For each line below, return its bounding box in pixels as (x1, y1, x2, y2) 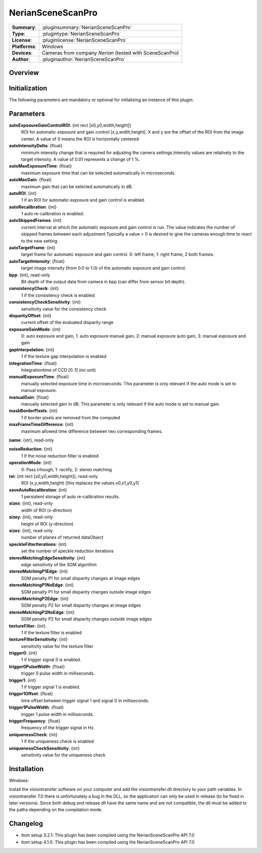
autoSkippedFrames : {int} (9, 218, 62, 223)
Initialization (9, 84, 48, 92)
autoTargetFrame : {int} (9, 245, 56, 251)
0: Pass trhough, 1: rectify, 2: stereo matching (21, 466, 112, 472)
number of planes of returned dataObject (21, 534, 104, 540)
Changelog (9, 819, 43, 828)
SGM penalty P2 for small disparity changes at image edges (21, 602, 141, 608)
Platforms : (12, 43, 36, 50)
